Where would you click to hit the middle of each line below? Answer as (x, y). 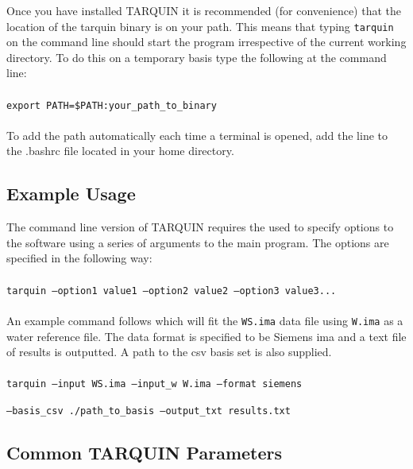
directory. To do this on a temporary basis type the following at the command (197, 57)
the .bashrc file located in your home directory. (120, 151)
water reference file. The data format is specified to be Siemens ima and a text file (206, 336)
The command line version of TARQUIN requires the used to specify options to (200, 227)
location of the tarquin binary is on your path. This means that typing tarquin (200, 26)
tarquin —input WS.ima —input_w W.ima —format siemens (154, 384)
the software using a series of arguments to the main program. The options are (198, 242)
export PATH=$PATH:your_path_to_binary (112, 105)
